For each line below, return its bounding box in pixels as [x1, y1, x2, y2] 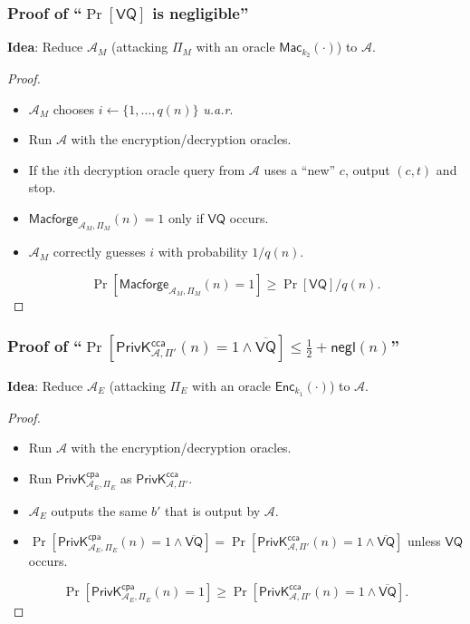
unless [408, 531, 441, 551]
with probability [158, 242, 248, 261]
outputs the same [51, 501, 148, 520]
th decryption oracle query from [67, 160, 245, 179]
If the [28, 160, 60, 179]
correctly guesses [53, 242, 146, 261]
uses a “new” [264, 160, 336, 179]
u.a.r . [203, 99, 234, 118]
